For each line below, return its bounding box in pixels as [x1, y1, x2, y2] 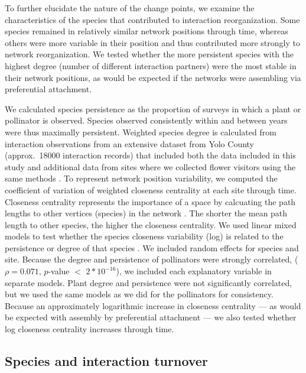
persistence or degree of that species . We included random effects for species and [5, 241, 299, 254]
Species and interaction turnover [5, 352, 208, 370]
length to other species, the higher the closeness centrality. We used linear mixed [5, 218, 297, 231]
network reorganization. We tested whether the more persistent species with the [5, 48, 294, 60]
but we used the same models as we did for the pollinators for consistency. [5, 288, 274, 300]
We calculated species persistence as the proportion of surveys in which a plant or [5, 102, 301, 115]
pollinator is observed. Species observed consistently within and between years [5, 114, 288, 127]
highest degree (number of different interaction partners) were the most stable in [5, 59, 297, 72]
